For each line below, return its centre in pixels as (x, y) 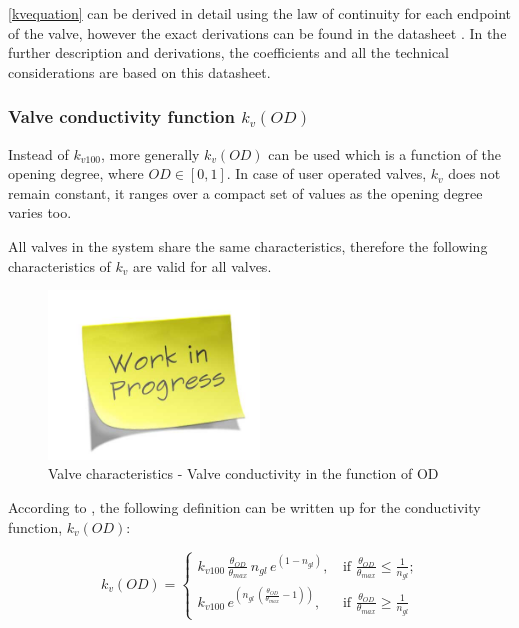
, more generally (150, 153)
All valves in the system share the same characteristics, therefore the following (248, 245)
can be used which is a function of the (385, 153)
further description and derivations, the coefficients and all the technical (229, 52)
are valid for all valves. (202, 265)
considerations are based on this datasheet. (139, 71)
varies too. (40, 212)
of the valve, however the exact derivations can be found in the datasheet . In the (257, 32)
